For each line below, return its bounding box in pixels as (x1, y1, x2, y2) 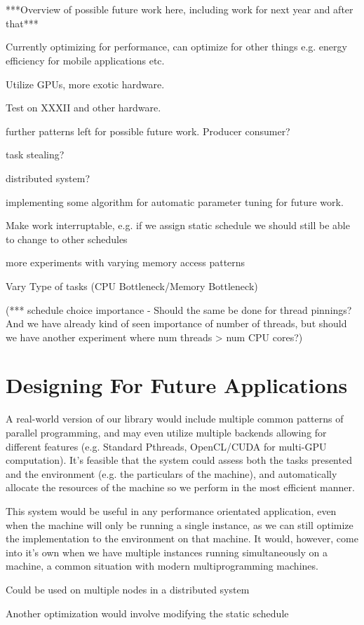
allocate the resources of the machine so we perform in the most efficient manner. (6, 480, 355, 495)
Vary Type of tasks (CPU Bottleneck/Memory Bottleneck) (6, 278, 258, 293)
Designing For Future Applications (6, 371, 348, 399)
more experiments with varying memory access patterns (6, 255, 245, 270)
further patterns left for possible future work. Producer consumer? (6, 123, 290, 138)
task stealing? (6, 147, 65, 162)
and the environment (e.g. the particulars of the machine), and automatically (6, 466, 337, 481)
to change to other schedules (6, 231, 128, 246)
